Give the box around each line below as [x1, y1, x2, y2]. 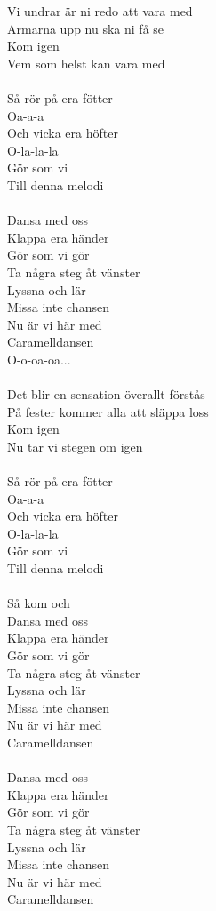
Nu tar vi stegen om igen [7, 436, 143, 455]
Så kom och [7, 594, 70, 612]
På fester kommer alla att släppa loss [7, 402, 209, 420]
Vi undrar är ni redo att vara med [7, 2, 193, 20]
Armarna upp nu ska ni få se [7, 19, 164, 37]
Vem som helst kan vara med [7, 53, 165, 72]
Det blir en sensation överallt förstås [7, 385, 205, 404]
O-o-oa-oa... [7, 349, 71, 368]
